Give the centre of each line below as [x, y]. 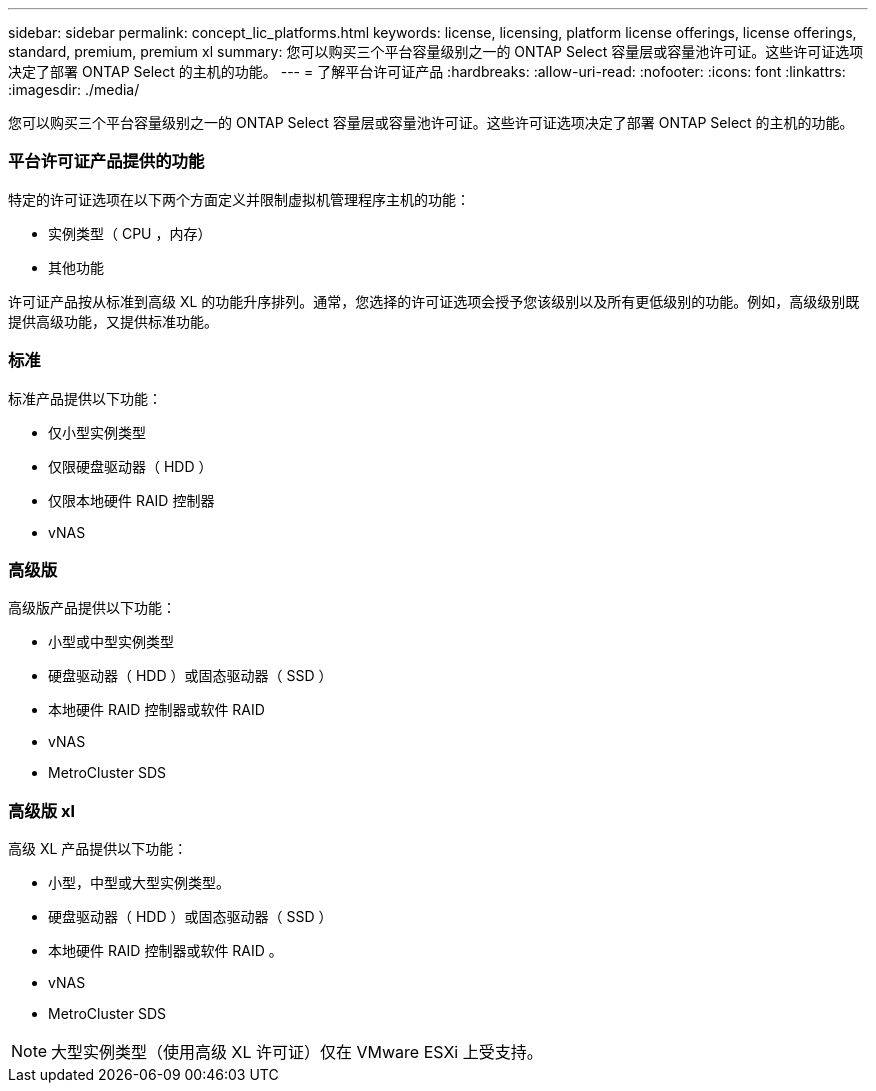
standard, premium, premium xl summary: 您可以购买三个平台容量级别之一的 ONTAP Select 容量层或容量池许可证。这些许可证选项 [436, 51]
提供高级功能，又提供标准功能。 [113, 321]
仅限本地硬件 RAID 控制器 [131, 500]
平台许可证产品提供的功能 [106, 161]
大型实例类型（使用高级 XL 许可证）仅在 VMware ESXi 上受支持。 [297, 1052]
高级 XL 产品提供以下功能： [98, 848]
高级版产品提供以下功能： [92, 608]
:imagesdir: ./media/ [74, 89]
